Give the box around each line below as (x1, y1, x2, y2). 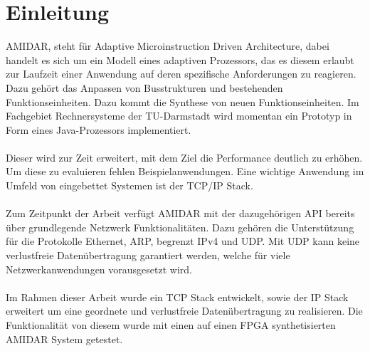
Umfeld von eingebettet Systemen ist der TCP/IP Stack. (6, 178, 253, 193)
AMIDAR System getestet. (6, 331, 123, 346)
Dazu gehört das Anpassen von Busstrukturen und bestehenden (6, 80, 283, 95)
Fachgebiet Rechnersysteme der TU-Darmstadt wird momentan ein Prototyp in (6, 108, 352, 123)
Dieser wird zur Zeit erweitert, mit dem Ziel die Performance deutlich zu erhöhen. (6, 150, 363, 164)
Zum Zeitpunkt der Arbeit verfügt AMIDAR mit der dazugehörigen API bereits (6, 206, 355, 221)
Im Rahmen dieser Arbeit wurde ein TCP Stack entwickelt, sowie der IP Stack (6, 289, 349, 304)
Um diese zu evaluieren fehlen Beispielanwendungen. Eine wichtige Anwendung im (6, 164, 364, 179)
